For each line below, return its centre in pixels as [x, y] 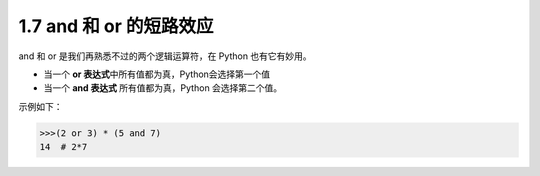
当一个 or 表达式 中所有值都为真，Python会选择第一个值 [157, 74]
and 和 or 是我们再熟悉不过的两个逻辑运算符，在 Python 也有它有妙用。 [165, 56]
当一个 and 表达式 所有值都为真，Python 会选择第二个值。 [163, 88]
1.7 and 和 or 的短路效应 [116, 26]
